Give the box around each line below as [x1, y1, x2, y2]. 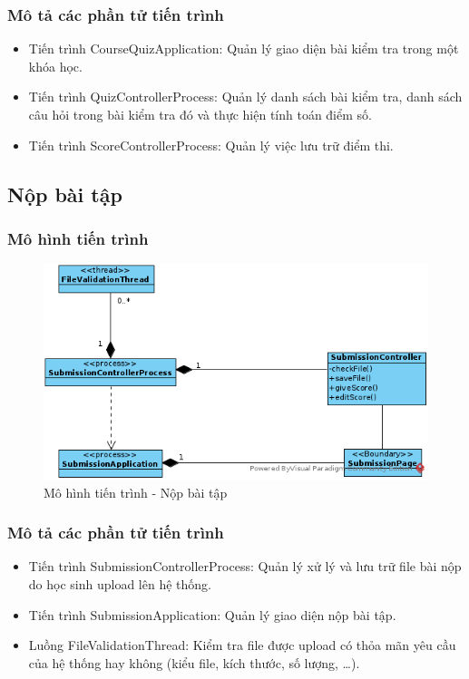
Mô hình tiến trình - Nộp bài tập [44, 482, 228, 501]
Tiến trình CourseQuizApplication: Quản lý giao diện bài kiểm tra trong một [28, 39, 459, 58]
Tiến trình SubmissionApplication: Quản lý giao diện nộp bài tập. [28, 605, 396, 624]
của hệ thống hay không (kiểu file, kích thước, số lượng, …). [28, 653, 360, 672]
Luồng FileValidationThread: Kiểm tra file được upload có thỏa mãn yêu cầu [28, 635, 456, 655]
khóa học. [28, 56, 83, 75]
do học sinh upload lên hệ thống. [28, 575, 211, 594]
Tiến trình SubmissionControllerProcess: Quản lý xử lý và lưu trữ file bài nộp [28, 557, 462, 576]
